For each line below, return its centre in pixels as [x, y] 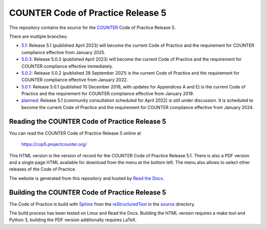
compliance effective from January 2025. [63, 52]
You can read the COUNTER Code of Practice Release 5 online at [75, 133]
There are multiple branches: [38, 36]
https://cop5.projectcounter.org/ [54, 144]
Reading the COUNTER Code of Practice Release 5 [88, 121]
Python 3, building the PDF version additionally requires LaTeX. [73, 220]
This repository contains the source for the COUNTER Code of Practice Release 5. [92, 28]
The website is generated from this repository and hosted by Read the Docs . [87, 178]
